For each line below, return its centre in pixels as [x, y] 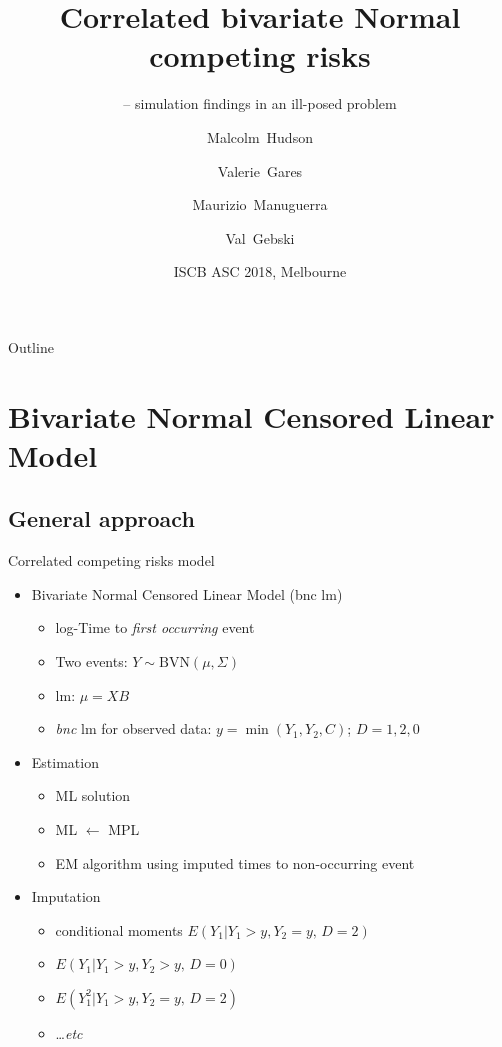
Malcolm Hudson [260, 136]
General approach [101, 518]
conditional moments [119, 929]
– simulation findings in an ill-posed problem [260, 103]
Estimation [65, 761]
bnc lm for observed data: [133, 728]
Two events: [91, 661]
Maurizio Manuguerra [260, 204]
